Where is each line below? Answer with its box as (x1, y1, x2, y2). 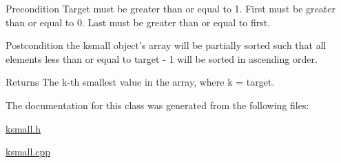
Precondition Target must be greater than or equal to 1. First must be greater (6, 1, 335, 15)
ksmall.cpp (6, 144, 51, 159)
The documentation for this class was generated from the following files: (6, 97, 309, 112)
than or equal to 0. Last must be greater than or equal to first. (6, 15, 271, 29)
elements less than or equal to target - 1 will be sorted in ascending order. (6, 51, 318, 66)
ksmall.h (6, 121, 41, 135)
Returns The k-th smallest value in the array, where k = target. (6, 75, 275, 89)
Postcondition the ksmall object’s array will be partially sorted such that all (6, 38, 327, 52)
